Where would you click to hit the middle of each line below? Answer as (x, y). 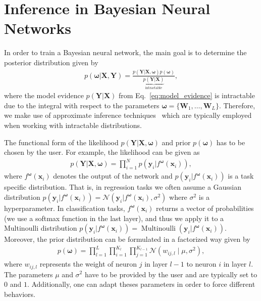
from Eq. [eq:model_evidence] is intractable (187, 95)
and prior (176, 142)
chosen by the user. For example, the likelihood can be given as (102, 152)
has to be (231, 142)
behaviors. (20, 294)
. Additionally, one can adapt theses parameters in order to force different (141, 284)
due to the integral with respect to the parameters (82, 105)
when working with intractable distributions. (73, 125)
